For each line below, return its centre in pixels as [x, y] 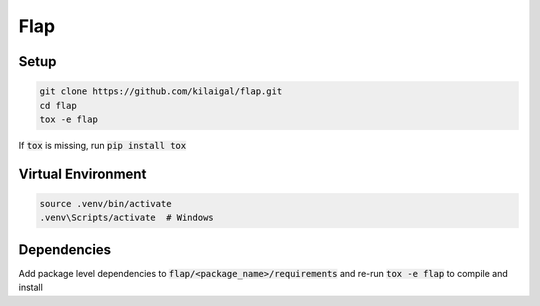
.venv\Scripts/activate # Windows [126, 218]
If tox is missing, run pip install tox [102, 145]
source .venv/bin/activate [105, 203]
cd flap [58, 105]
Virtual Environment [82, 173]
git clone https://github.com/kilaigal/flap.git [161, 91]
